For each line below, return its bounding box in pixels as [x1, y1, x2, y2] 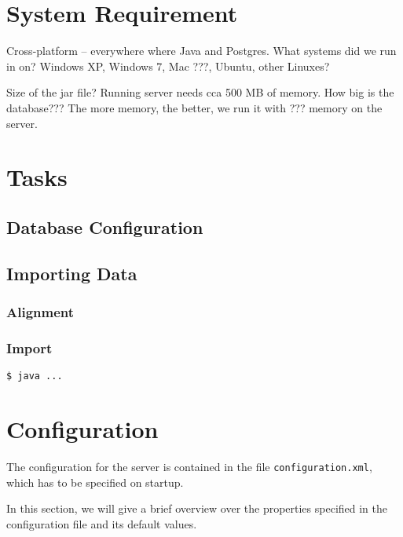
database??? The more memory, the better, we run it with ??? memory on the [6, 99, 383, 115]
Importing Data [6, 261, 137, 285]
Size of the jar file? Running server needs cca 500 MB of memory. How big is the [6, 84, 394, 100]
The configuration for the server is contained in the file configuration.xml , [6, 458, 372, 474]
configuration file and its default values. [6, 515, 197, 532]
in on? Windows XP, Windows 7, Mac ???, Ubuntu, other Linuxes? [6, 57, 330, 74]
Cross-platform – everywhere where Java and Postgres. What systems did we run [6, 42, 397, 59]
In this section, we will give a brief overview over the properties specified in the [6, 500, 388, 517]
